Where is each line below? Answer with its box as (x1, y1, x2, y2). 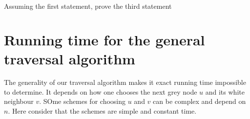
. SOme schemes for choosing (39, 96, 125, 106)
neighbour (4, 96, 34, 106)
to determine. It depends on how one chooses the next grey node (4, 86, 197, 97)
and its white (205, 86, 245, 97)
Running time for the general (4, 29, 205, 49)
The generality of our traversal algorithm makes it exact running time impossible (4, 77, 246, 87)
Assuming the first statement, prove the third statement (4, 1, 172, 11)
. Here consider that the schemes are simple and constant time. (8, 105, 197, 116)
